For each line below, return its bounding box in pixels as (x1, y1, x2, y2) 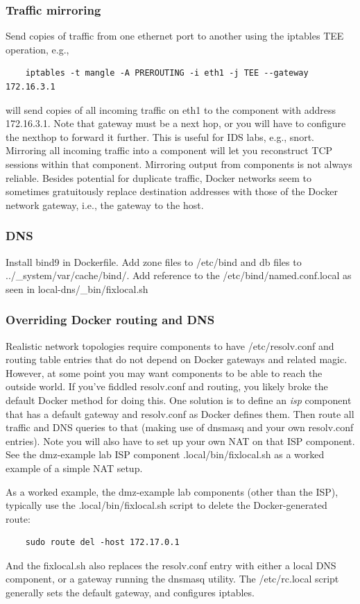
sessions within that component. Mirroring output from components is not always (6, 156, 352, 171)
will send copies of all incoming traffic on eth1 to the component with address (6, 102, 336, 117)
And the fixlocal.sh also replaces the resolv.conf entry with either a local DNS (6, 557, 336, 572)
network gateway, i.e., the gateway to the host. (6, 197, 204, 212)
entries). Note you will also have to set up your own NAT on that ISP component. (6, 433, 355, 448)
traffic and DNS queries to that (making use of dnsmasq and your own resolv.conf (6, 420, 354, 435)
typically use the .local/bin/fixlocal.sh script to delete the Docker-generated (6, 498, 327, 512)
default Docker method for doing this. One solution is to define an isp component (6, 392, 352, 407)
